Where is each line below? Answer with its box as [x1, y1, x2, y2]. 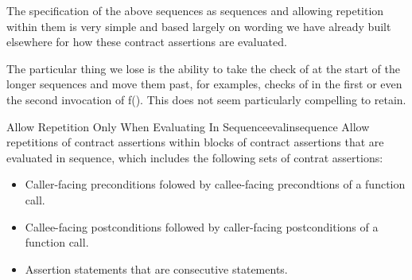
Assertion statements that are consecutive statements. [25, 260, 288, 277]
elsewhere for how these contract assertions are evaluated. [6, 33, 287, 50]
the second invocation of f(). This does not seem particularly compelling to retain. [6, 91, 406, 107]
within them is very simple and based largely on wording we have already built [6, 17, 391, 34]
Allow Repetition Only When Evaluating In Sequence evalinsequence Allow [6, 118, 370, 134]
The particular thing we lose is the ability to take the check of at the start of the [6, 60, 400, 76]
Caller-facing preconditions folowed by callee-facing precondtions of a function [25, 176, 406, 192]
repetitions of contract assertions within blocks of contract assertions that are [6, 134, 384, 150]
